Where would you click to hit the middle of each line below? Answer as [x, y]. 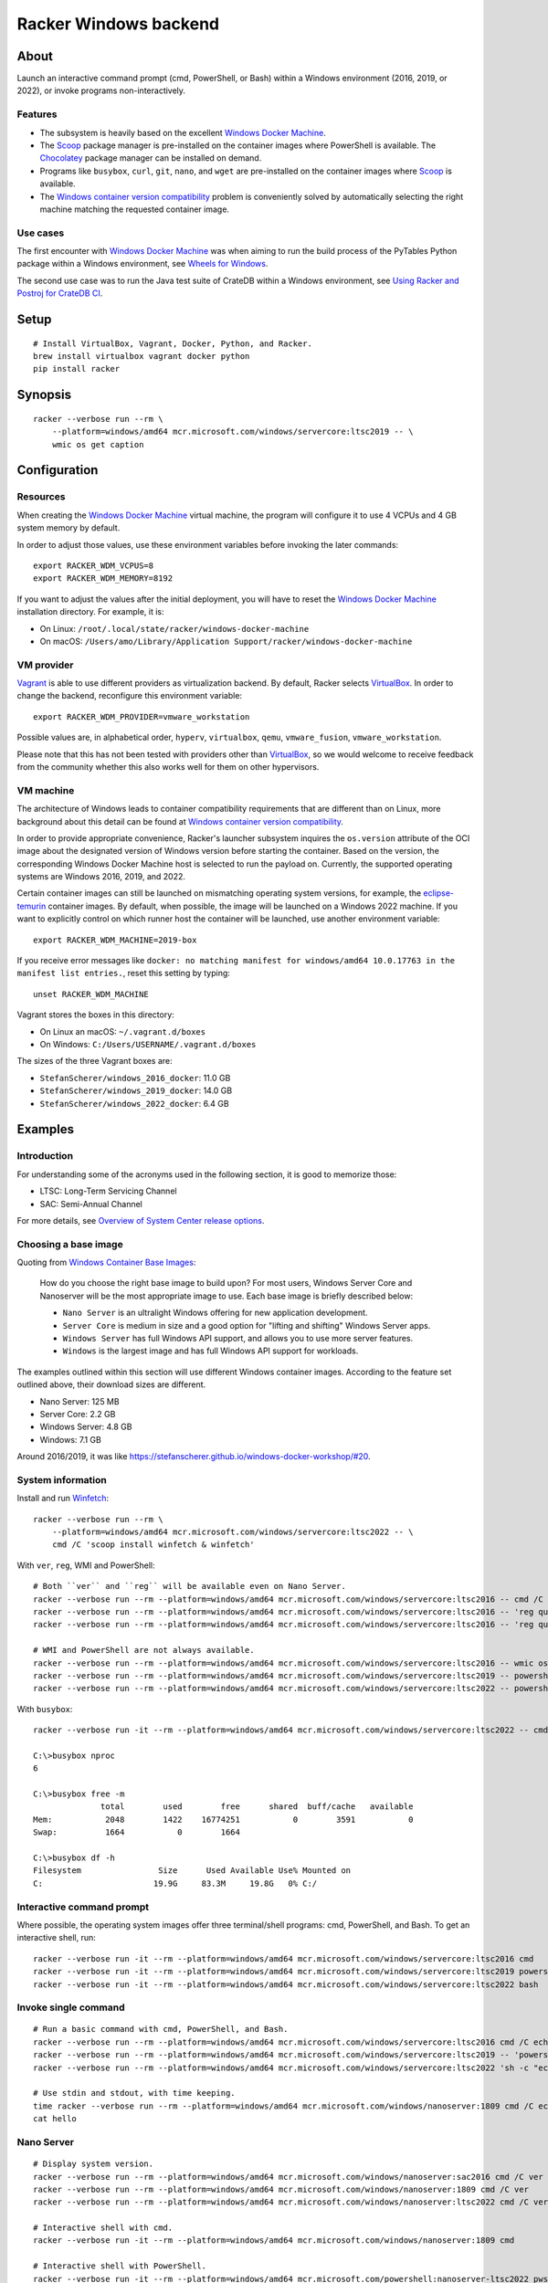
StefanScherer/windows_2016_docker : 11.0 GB [135, 1078]
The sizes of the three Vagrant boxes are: [95, 1061]
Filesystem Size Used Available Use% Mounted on [192, 1871]
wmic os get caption [98, 444]
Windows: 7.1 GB [71, 1439]
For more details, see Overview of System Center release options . [141, 1220]
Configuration [58, 470]
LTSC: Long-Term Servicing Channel [108, 1191]
